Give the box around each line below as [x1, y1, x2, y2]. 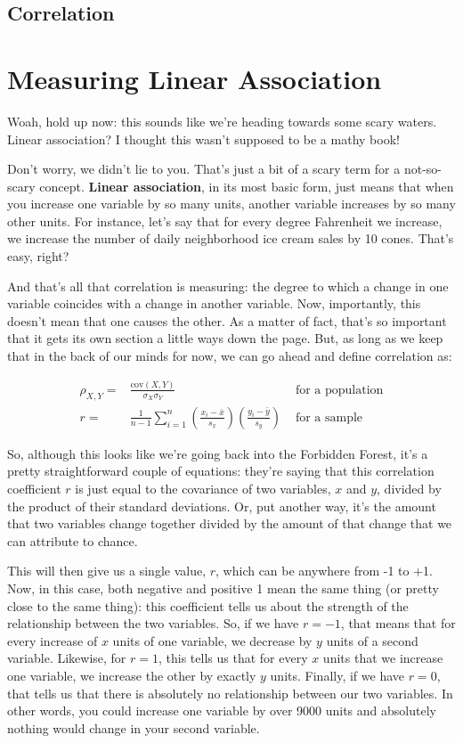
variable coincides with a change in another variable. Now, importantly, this [7, 294, 421, 313]
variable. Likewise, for [7, 649, 126, 667]
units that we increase [322, 649, 443, 667]
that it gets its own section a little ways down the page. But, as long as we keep [7, 329, 443, 347]
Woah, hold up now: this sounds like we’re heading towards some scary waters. [7, 111, 437, 130]
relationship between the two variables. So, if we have [7, 614, 299, 633]
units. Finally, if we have [270, 665, 404, 684]
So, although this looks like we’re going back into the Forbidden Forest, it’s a [7, 444, 428, 462]
